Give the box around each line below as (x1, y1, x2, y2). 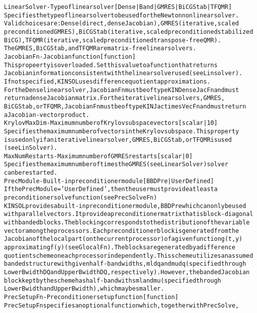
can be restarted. (4, 169, 58, 177)
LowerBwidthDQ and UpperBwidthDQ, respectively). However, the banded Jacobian (4, 269, 250, 276)
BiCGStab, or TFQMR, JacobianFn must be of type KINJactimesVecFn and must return (4, 103, 246, 110)
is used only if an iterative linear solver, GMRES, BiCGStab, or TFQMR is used (4, 136, 232, 143)
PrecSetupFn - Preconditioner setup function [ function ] (4, 293, 178, 301)
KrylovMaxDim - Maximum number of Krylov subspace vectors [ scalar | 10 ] (4, 119, 218, 127)
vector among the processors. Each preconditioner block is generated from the (4, 227, 239, 234)
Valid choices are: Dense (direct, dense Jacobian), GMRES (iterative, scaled (4, 20, 239, 27)
